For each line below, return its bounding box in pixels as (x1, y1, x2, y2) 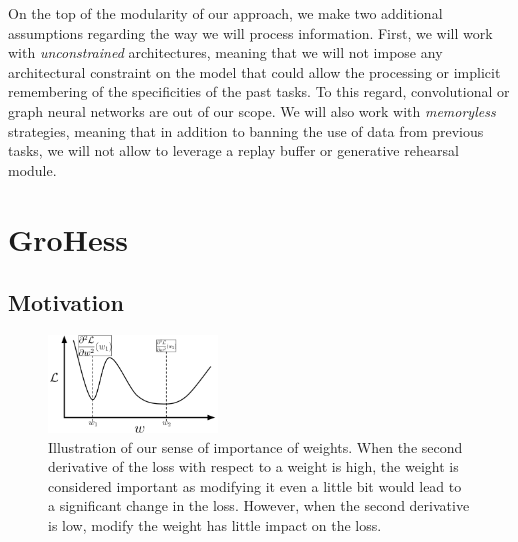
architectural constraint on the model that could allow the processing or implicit (8, 61, 501, 82)
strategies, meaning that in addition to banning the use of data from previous (8, 120, 484, 141)
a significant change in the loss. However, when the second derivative (48, 495, 470, 516)
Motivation (8, 287, 124, 318)
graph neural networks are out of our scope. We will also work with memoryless (8, 100, 496, 121)
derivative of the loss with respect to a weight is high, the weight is (48, 456, 459, 477)
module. (8, 159, 57, 180)
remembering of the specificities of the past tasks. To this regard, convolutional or (8, 81, 510, 102)
